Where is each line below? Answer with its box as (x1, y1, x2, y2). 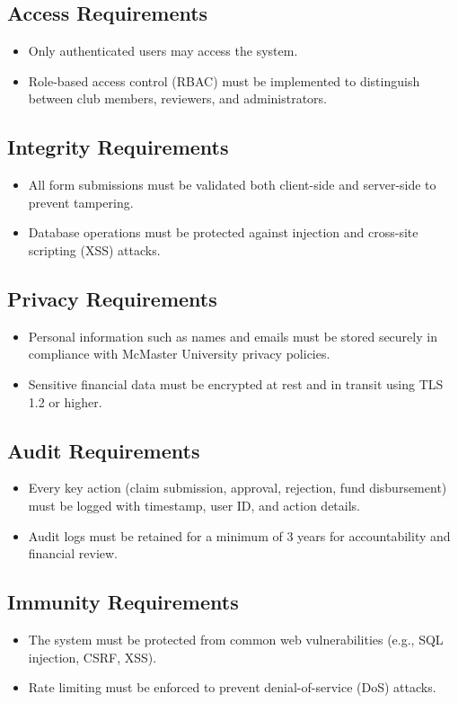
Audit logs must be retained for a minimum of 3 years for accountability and (28, 526, 451, 545)
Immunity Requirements (7, 588, 239, 616)
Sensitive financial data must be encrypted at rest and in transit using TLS (28, 374, 444, 393)
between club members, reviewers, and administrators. (28, 89, 328, 108)
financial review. (28, 544, 119, 563)
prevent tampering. (28, 192, 134, 211)
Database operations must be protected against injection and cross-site (28, 223, 418, 242)
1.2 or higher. (28, 392, 102, 411)
